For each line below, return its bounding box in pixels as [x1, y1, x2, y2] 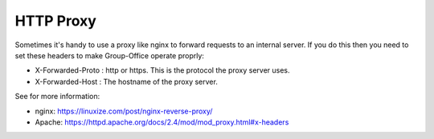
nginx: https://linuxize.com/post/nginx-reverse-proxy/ [35, 106, 213, 116]
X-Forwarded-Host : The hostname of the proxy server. [35, 77, 219, 86]
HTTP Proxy [14, 12, 96, 30]
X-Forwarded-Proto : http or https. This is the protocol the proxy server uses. [35, 66, 290, 75]
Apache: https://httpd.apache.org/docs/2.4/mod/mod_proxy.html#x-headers [35, 117, 289, 127]
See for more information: [14, 92, 100, 101]
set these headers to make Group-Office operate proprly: [14, 50, 205, 60]
